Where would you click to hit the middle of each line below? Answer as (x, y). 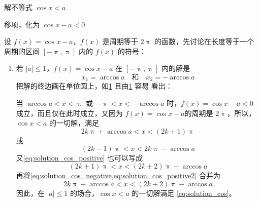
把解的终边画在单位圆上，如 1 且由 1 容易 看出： (94, 86)
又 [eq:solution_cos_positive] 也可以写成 (79, 158)
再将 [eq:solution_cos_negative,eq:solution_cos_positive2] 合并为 (118, 175)
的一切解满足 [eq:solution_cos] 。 (184, 193)
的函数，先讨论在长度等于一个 (204, 41)
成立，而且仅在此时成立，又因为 (69, 113)
